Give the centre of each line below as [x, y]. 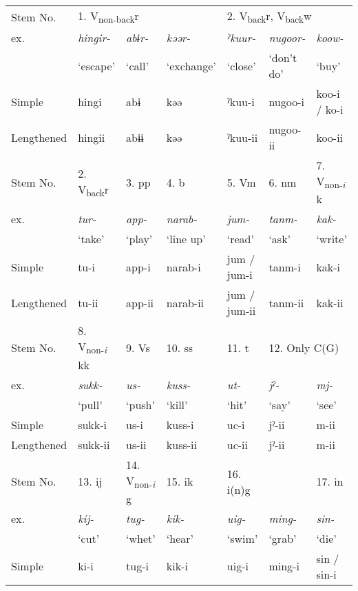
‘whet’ [141, 538]
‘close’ [241, 65]
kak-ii [330, 302]
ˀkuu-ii [242, 137]
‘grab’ [283, 538]
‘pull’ [90, 404]
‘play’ [139, 239]
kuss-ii [181, 444]
